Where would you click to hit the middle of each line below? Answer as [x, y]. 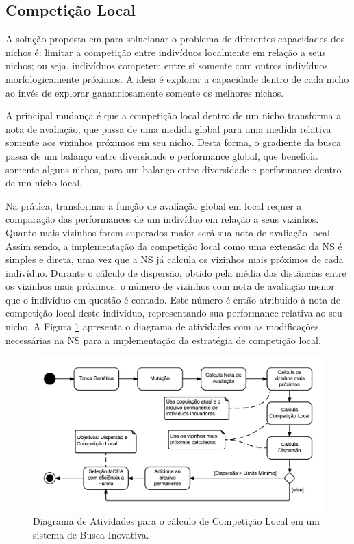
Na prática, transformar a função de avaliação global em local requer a [154, 205]
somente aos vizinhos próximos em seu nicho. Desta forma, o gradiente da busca [174, 142]
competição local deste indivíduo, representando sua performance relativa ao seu [174, 313]
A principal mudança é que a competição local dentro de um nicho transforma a [174, 115]
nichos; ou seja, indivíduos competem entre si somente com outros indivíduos [167, 65]
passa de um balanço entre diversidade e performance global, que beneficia [162, 155]
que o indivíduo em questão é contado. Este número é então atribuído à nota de [173, 299]
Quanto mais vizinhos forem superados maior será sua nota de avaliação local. [169, 232]
